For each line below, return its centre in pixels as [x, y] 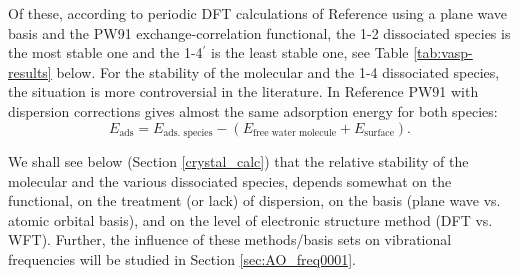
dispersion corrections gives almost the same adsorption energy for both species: [253, 110]
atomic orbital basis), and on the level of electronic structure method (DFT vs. [250, 219]
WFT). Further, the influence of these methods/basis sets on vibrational [230, 239]
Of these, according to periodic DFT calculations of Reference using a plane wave [258, 13]
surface [379, 133]
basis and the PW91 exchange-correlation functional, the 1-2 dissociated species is [259, 32]
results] [30, 71]
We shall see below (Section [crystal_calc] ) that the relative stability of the [238, 161]
